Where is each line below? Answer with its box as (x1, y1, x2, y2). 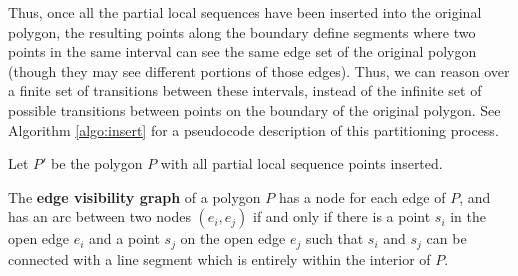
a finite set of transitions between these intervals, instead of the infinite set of (8, 80, 482, 101)
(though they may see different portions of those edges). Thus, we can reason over (8, 60, 510, 81)
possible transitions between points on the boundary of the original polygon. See (8, 99, 501, 120)
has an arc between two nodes (8, 206, 191, 227)
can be (426, 228, 467, 249)
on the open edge (180, 228, 286, 249)
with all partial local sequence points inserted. (160, 153, 443, 174)
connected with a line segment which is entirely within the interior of (8, 248, 431, 269)
